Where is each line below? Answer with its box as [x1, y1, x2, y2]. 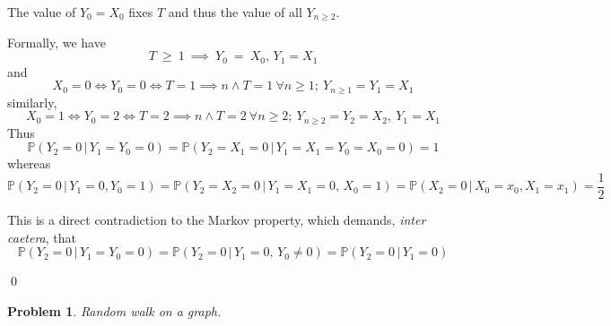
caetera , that [7, 227, 76, 246]
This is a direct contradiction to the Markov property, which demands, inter [7, 210, 426, 228]
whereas [7, 154, 51, 173]
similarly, [7, 92, 57, 111]
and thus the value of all [168, 3, 302, 21]
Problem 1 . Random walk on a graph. [7, 301, 222, 320]
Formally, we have [7, 32, 106, 51]
